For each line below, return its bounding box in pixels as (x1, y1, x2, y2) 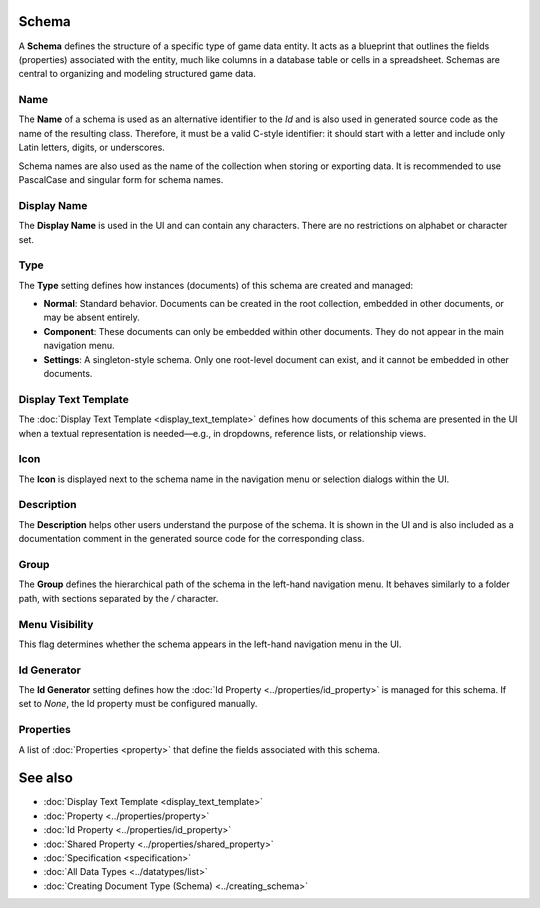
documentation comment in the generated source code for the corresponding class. (18, 533, 365, 545)
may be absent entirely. (43, 311, 140, 324)
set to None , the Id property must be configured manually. (18, 698, 258, 710)
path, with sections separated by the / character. (18, 592, 219, 604)
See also (18, 770, 74, 787)
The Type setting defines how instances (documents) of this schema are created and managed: (18, 279, 414, 291)
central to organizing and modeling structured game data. (18, 68, 257, 80)
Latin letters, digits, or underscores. (18, 141, 165, 154)
